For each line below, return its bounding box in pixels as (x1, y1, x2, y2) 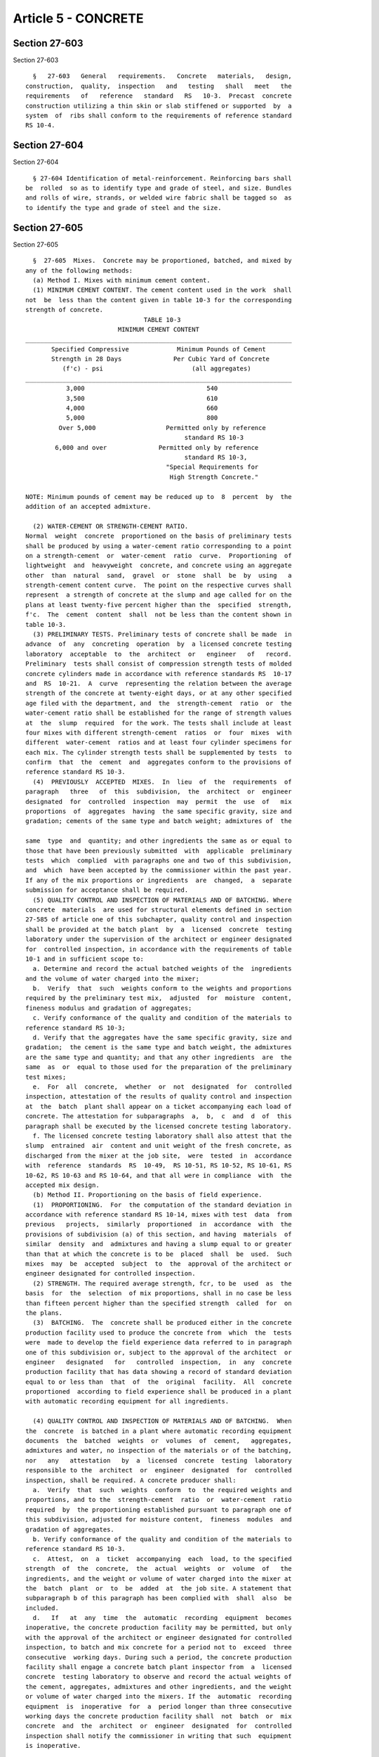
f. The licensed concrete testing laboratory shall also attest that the (32, 1132, 292, 1140)
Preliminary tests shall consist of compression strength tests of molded (25, 660, 292, 668)
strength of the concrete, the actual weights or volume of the (25, 1564, 292, 1573)
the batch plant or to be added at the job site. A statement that (25, 1584, 292, 1592)
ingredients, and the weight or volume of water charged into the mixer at (25, 1574, 292, 1583)
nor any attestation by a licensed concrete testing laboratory (25, 1456, 292, 1465)
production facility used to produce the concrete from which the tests (25, 1328, 292, 1337)
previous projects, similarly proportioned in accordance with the (25, 1220, 292, 1228)
